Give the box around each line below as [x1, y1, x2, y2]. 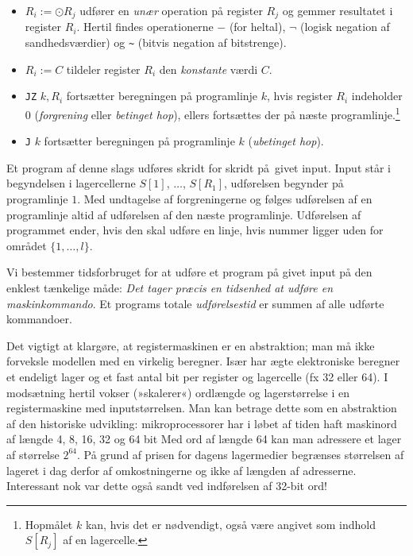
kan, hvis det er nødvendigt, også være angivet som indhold [85, 515, 376, 532]
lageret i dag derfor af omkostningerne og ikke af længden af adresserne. [6, 461, 357, 478]
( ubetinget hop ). [248, 133, 324, 149]
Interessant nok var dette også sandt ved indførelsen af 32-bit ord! [6, 477, 327, 494]
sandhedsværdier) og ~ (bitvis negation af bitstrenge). [25, 34, 287, 51]
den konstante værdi [159, 60, 258, 77]
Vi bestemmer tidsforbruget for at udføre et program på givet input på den [6, 264, 372, 280]
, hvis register [267, 87, 333, 104]
